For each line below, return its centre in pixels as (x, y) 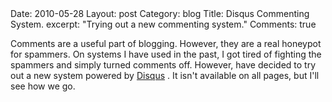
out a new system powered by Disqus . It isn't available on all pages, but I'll (165, 75)
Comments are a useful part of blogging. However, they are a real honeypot (166, 43)
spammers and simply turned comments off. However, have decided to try (163, 65)
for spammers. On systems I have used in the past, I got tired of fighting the (166, 54)
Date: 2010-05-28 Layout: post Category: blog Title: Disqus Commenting (160, 13)
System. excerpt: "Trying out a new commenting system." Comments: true (163, 24)
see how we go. (43, 86)
